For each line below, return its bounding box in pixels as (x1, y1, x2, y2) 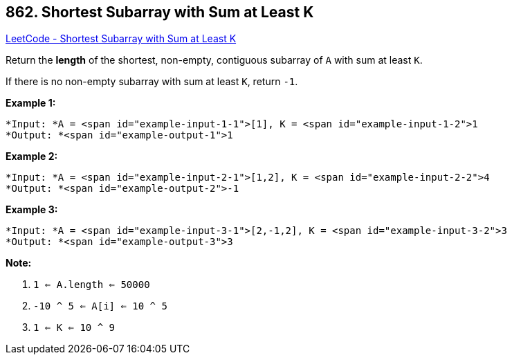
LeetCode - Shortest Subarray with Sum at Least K (6, 33, 237, 45)
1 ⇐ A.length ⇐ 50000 (33, 279, 150, 291)
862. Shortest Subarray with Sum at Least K (6, 3, 314, 21)
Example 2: (6, 150, 58, 163)
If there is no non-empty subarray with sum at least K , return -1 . (6, 75, 298, 88)
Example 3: (6, 204, 58, 216)
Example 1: (6, 97, 56, 109)
